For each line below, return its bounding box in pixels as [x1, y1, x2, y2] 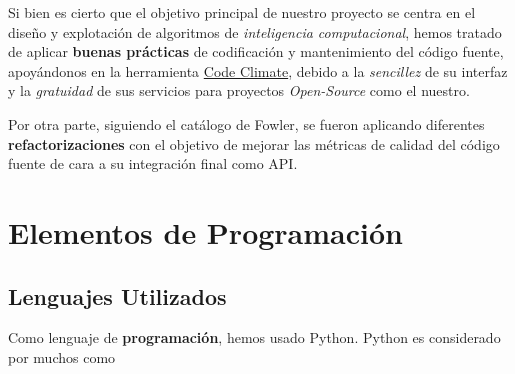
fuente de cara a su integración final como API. [8, 153, 298, 174]
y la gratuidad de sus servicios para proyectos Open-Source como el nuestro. [8, 80, 470, 101]
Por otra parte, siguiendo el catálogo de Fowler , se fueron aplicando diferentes [8, 113, 485, 134]
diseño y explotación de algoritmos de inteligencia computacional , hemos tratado [8, 21, 502, 42]
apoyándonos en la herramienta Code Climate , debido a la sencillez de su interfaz [8, 60, 508, 81]
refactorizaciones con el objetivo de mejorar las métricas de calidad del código [8, 133, 500, 154]
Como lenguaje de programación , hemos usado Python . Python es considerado [8, 327, 501, 348]
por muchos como [8, 346, 116, 367]
